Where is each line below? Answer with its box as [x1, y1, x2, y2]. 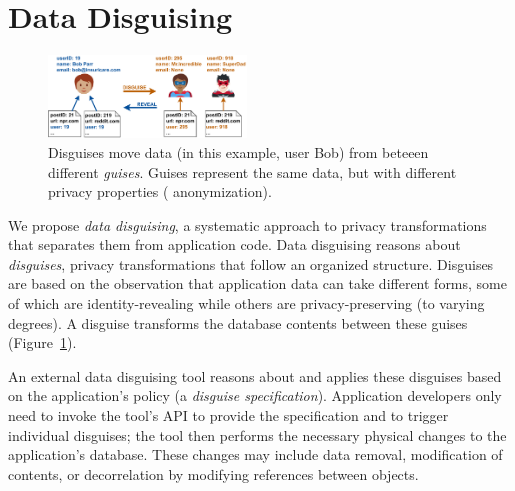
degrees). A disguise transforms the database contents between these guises [8, 312, 468, 333]
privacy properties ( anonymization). [48, 181, 272, 202]
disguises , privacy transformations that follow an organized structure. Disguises [8, 253, 494, 274]
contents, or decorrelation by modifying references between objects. [8, 463, 419, 484]
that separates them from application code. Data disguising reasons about [8, 234, 461, 255]
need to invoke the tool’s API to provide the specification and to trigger [8, 405, 449, 426]
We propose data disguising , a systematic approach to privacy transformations [8, 214, 487, 235]
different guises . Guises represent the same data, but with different [48, 161, 457, 182]
